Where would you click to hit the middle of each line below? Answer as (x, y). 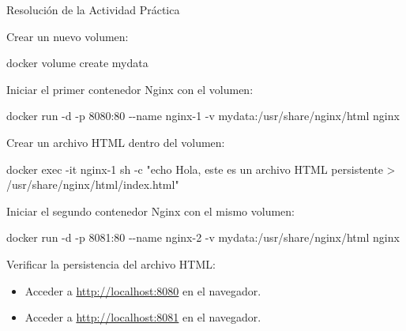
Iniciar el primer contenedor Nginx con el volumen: (130, 89)
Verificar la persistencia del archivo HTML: (111, 263)
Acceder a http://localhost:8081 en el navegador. (143, 317)
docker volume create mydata (77, 63)
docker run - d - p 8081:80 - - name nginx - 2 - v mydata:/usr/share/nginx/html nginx (203, 237)
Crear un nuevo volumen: (68, 36)
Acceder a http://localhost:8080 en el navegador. (143, 290)
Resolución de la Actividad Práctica (93, 9)
